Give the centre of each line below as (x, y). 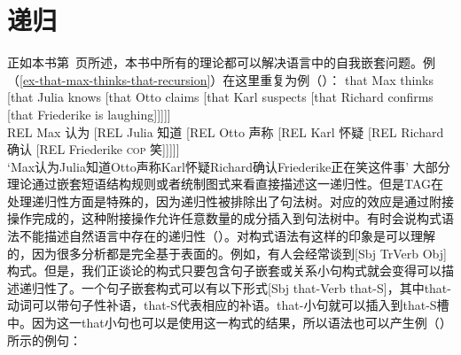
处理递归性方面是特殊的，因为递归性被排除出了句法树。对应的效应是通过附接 (230, 201)
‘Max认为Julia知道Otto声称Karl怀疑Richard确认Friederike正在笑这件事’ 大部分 (229, 166)
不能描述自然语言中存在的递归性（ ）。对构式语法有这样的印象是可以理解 (227, 236)
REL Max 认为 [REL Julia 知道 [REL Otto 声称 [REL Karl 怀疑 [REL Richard (226, 131)
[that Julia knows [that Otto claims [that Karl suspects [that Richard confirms (220, 97)
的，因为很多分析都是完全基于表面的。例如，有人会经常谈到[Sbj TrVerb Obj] (227, 253)
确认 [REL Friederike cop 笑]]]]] (94, 149)
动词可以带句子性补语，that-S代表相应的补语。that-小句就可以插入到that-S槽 (228, 305)
